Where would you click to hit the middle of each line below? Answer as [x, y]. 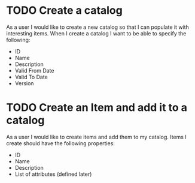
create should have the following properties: [61, 143]
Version [24, 83]
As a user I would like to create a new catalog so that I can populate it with [98, 27]
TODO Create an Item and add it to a [97, 108]
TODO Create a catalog [64, 10]
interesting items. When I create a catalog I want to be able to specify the [96, 33]
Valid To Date [31, 77]
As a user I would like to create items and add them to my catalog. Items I [96, 137]
